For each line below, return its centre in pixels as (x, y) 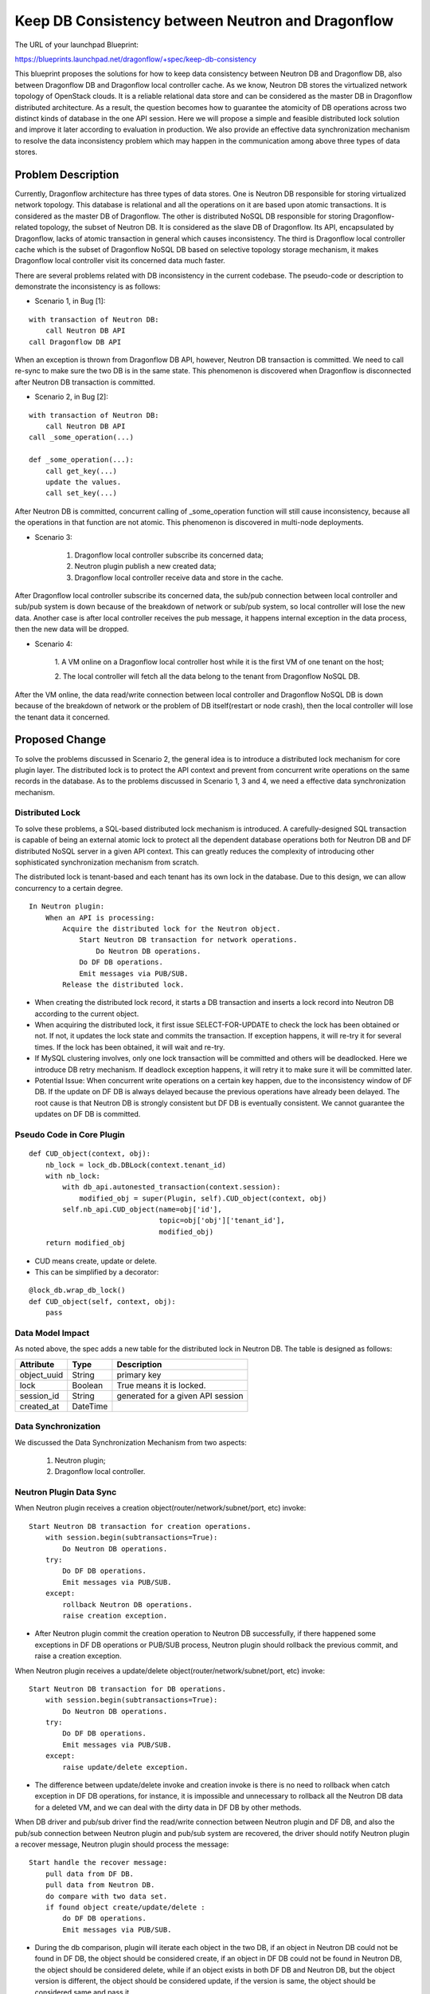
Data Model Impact (52, 1333)
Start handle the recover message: (98, 1863)
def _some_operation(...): (82, 460)
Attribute (37, 1364)
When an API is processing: (100, 918)
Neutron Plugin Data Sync (66, 1492)
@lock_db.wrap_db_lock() (77, 1291)
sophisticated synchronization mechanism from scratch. (107, 862)
